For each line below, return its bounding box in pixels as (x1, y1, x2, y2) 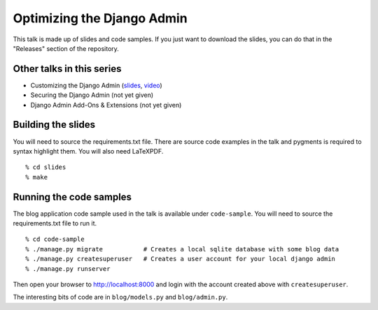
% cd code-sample (25, 235, 85, 244)
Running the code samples (13, 191, 132, 202)
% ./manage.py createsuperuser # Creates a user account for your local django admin (25, 255, 336, 263)
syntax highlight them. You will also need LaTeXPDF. (13, 147, 164, 155)
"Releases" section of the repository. (13, 44, 119, 52)
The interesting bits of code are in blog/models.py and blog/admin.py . (13, 293, 228, 302)
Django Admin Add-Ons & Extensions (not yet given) (30, 101, 182, 109)
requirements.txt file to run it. (13, 219, 97, 227)
